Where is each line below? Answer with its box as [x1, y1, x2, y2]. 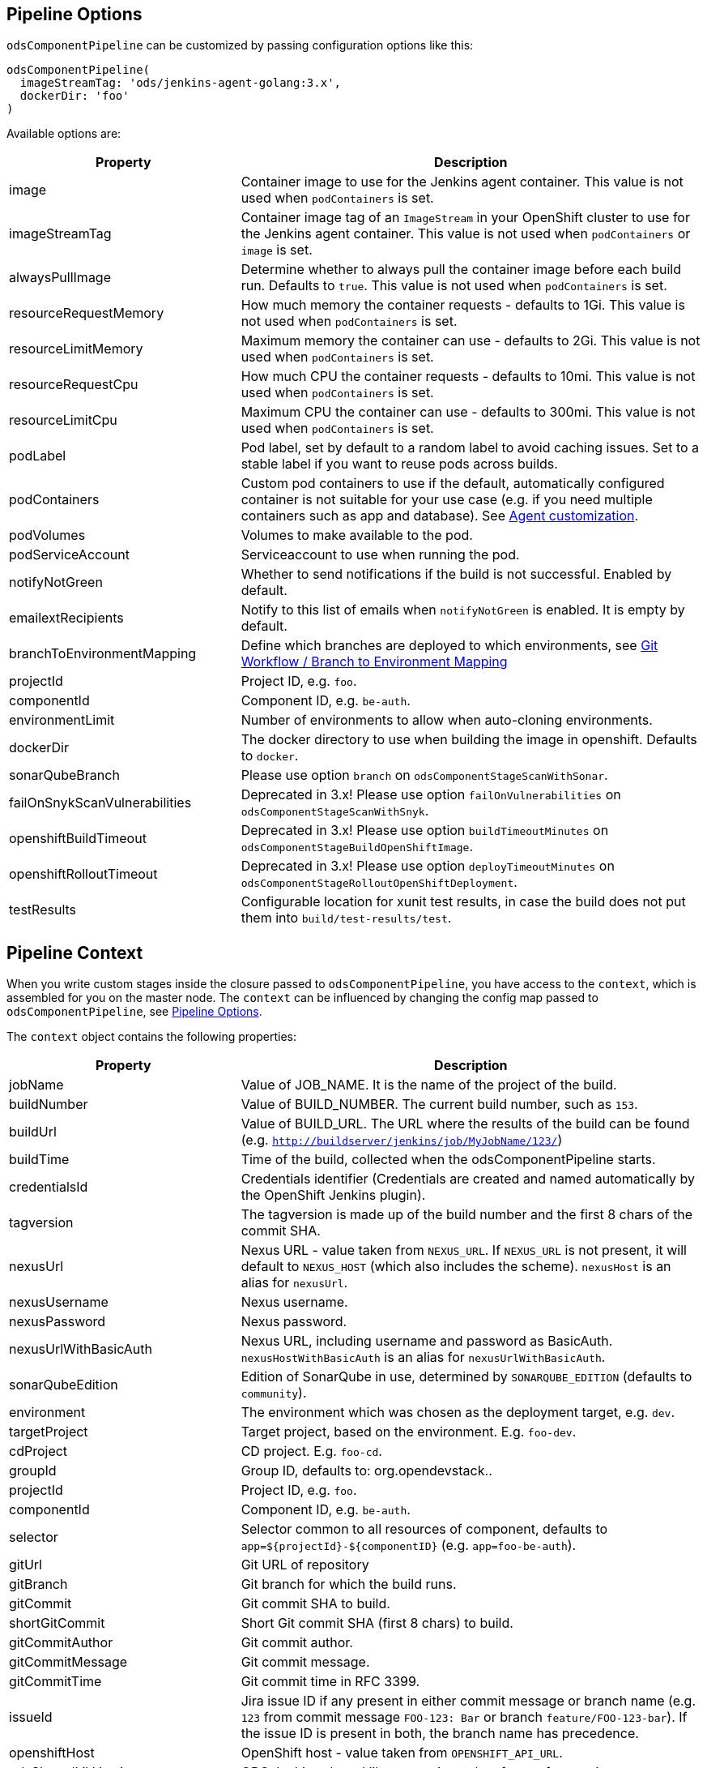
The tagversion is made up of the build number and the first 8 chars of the [241, 1206, 693, 1223]
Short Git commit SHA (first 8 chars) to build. [241, 1615, 513, 1632]
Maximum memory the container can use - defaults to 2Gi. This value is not [241, 332, 701, 349]
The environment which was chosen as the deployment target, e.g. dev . [241, 1404, 675, 1421]
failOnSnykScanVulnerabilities [9, 794, 192, 811]
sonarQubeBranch [9, 767, 120, 784]
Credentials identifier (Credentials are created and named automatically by [241, 1171, 695, 1188]
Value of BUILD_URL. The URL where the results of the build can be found [241, 1115, 690, 1132]
